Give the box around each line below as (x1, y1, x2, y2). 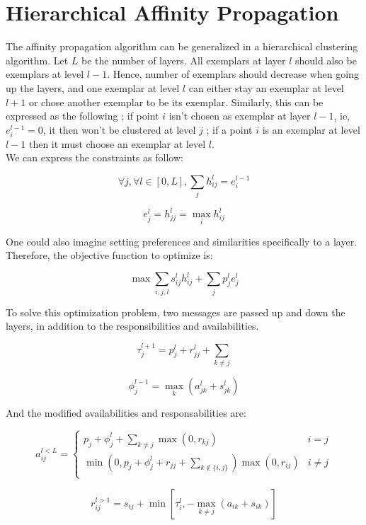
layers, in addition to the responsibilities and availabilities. (6, 318, 259, 333)
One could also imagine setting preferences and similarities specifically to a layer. (6, 233, 358, 248)
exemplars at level (6, 67, 84, 81)
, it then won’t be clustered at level (42, 122, 196, 137)
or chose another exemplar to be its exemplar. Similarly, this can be (28, 94, 324, 109)
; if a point (206, 122, 253, 137)
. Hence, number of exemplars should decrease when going (107, 67, 359, 81)
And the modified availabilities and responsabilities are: (6, 405, 246, 420)
